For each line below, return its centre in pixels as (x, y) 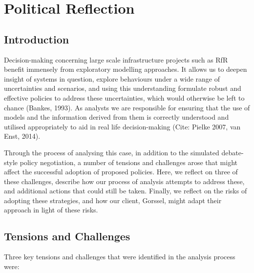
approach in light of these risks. (51, 210)
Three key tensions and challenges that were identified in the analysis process (120, 257)
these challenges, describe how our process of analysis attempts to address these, (124, 181)
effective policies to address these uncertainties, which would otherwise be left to (124, 97)
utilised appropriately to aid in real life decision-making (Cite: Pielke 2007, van (122, 126)
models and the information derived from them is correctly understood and (116, 117)
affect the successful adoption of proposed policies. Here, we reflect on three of (121, 172)
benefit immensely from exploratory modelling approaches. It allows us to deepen (126, 69)
